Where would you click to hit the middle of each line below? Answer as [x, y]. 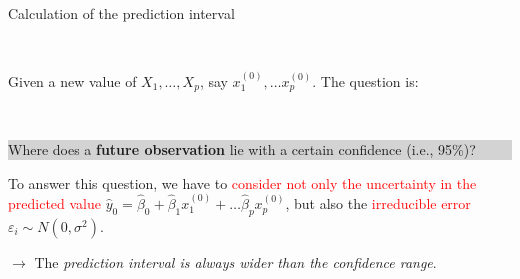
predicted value [54, 203]
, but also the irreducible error [378, 203]
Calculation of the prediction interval [121, 13]
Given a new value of [72, 81]
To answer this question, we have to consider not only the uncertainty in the [242, 182]
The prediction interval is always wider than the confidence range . [235, 261]
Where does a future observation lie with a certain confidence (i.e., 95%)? [242, 149]
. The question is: [365, 81]
